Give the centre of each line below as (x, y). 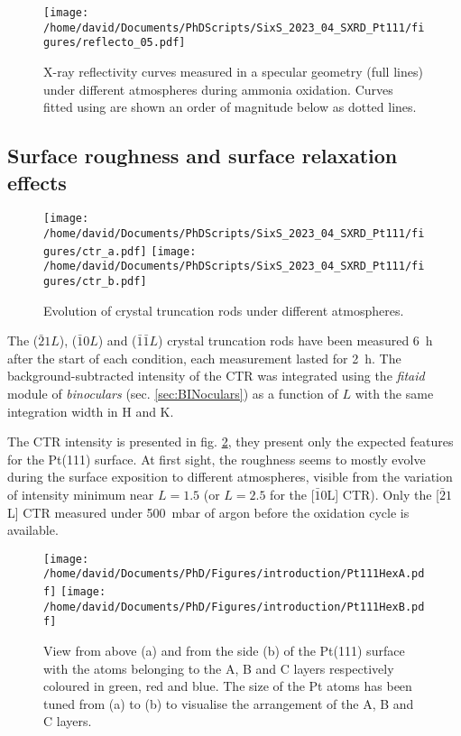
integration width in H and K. (91, 411)
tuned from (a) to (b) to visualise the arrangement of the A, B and (229, 703)
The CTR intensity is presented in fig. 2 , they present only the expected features (230, 442)
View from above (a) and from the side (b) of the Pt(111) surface (224, 651)
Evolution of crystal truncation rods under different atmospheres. (224, 310)
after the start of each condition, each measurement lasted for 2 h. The (204, 358)
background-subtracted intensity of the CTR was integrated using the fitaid (216, 376)
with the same (394, 393)
